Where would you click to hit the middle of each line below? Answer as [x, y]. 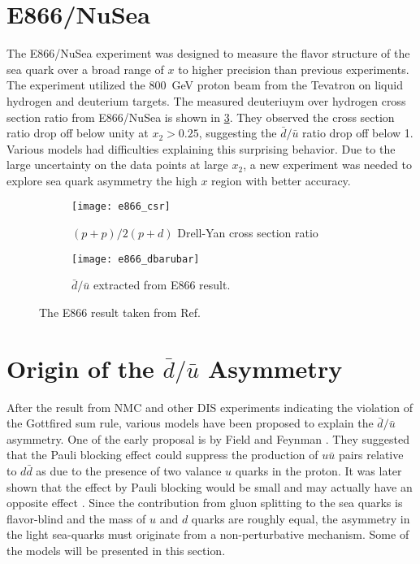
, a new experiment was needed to [327, 165]
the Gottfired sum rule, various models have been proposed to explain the [190, 423]
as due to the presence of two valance [129, 471]
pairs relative [371, 455]
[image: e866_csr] [121, 207]
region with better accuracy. [281, 180]
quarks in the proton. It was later [318, 471]
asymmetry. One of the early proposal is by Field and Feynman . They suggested [208, 438]
